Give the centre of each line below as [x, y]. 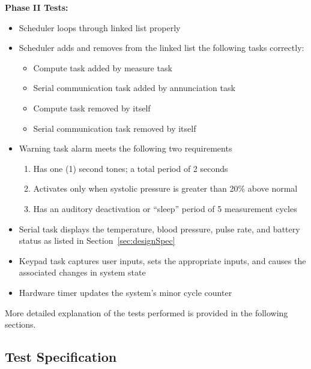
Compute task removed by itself [92, 108]
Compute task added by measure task [103, 67]
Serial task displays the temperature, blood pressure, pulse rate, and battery [159, 229]
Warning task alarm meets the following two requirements [125, 148]
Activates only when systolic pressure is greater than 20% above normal [165, 188]
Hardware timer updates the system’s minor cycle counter [125, 292]
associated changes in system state [82, 272]
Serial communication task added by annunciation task [134, 88]
